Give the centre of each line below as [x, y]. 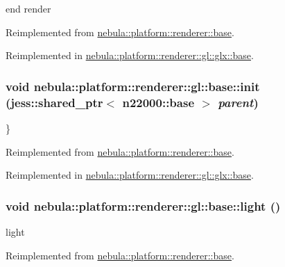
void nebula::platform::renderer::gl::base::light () [143, 205]
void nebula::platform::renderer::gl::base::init [133, 86]
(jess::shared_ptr [54, 102]
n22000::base [158, 102]
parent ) [238, 102]
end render [28, 8]
